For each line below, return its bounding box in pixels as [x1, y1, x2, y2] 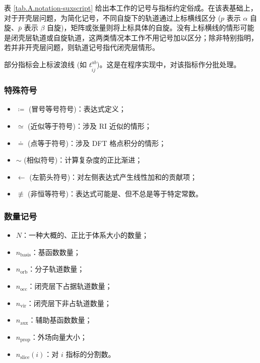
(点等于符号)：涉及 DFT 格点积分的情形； [28, 137, 166, 148]
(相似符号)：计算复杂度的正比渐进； [24, 154, 143, 165]
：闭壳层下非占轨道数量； [26, 297, 111, 308]
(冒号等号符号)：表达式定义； [28, 103, 126, 114]
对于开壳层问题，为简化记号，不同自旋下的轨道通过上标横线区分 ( [4, 12, 221, 23]
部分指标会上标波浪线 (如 [4, 59, 87, 69]
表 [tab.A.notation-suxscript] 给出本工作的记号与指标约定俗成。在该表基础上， [4, 3, 257, 13]
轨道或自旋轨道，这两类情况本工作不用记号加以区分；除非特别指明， [32, 32, 258, 42]
